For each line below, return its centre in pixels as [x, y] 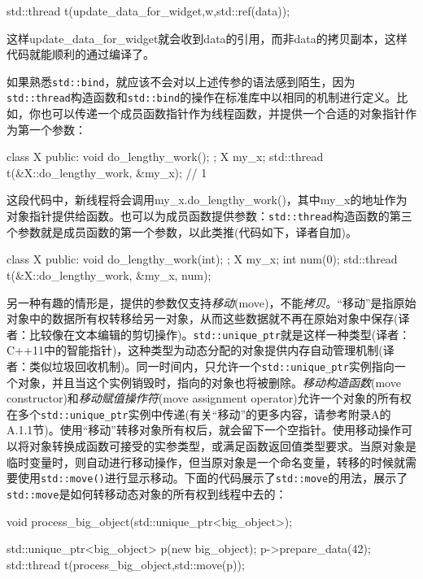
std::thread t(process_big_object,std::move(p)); [126, 564]
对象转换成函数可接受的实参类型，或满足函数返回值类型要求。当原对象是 [222, 446]
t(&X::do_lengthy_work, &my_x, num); [109, 274]
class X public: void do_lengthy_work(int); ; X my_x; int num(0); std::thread [202, 259]
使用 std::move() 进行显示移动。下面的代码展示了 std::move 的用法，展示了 [213, 478]
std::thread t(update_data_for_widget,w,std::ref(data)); [148, 11]
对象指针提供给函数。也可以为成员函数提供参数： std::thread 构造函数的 [198, 216]
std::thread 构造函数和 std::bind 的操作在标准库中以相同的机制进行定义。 [202, 97]
